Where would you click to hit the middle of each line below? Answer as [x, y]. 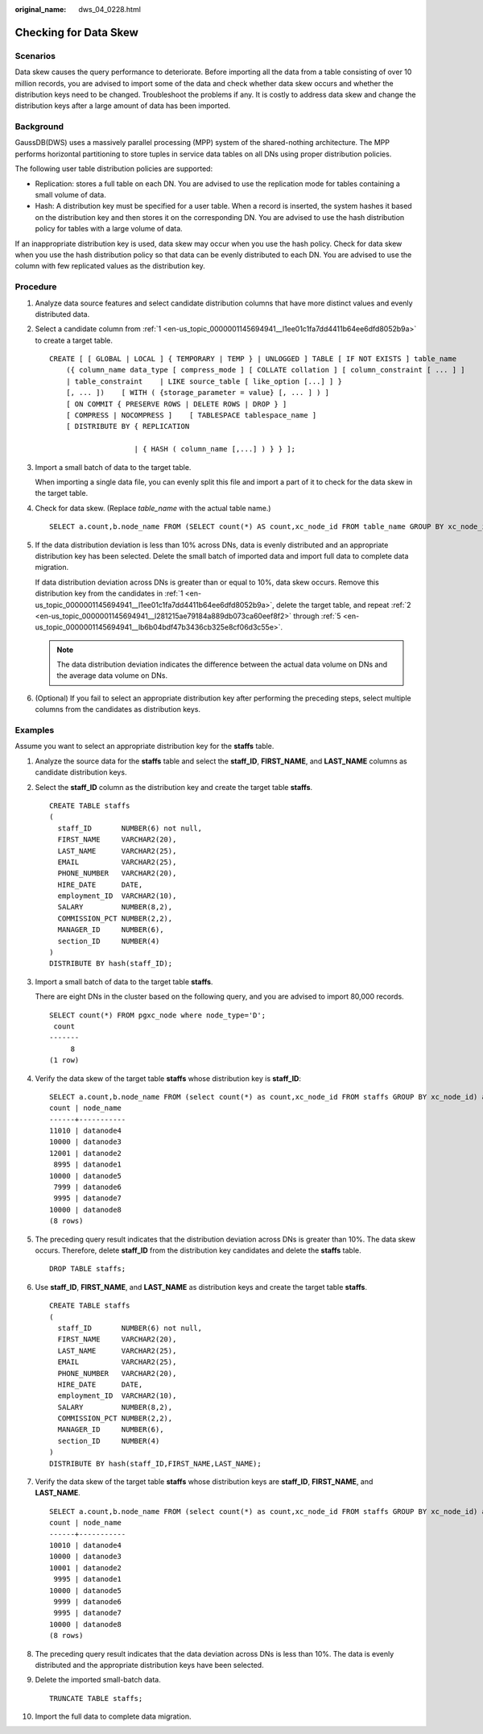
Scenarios [35, 56]
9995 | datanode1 [88, 1579]
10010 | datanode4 [86, 1545]
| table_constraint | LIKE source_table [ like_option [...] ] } [204, 381]
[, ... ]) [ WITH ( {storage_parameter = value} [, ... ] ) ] [198, 393]
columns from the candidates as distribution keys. [118, 709]
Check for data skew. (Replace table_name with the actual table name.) [153, 508]
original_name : [41, 9]
